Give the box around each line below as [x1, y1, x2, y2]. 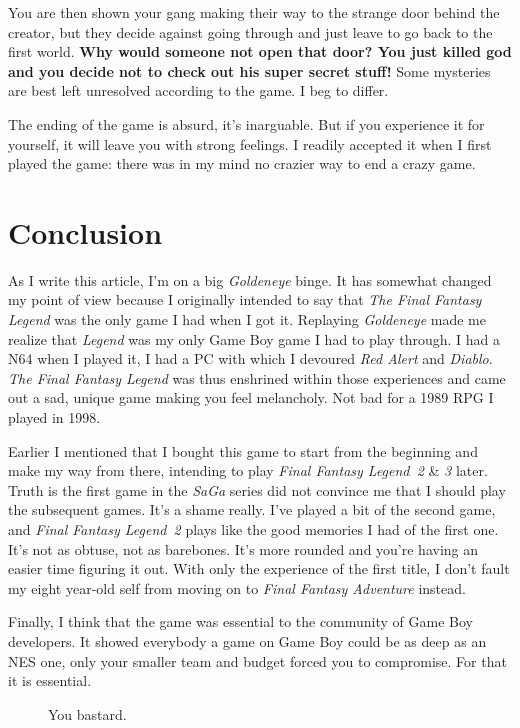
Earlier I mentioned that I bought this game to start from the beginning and [8, 440, 478, 461]
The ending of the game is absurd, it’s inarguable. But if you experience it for [8, 113, 485, 134]
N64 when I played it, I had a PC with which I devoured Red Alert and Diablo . [8, 348, 493, 369]
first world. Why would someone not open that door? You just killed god [8, 41, 512, 62]
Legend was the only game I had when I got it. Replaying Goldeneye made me [8, 309, 486, 330]
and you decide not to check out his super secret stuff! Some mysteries [8, 60, 491, 81]
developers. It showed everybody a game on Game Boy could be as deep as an [8, 630, 487, 651]
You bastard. [48, 703, 127, 724]
